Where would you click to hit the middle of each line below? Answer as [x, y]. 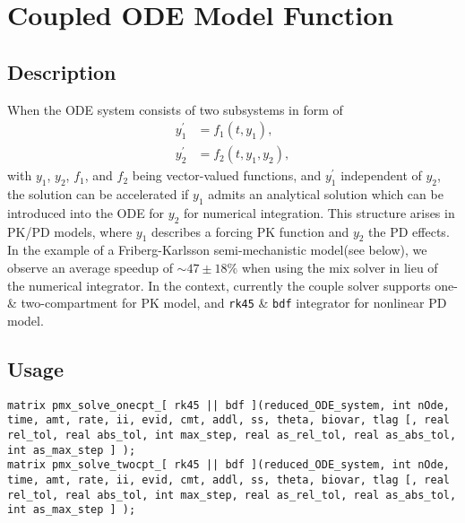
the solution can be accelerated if [98, 194]
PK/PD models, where [70, 231]
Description [62, 71]
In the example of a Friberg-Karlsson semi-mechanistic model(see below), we [217, 250]
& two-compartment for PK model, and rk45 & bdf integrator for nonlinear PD [227, 303]
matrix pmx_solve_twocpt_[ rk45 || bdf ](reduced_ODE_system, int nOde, [228, 465]
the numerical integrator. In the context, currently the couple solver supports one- [232, 285]
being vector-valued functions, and [227, 175]
